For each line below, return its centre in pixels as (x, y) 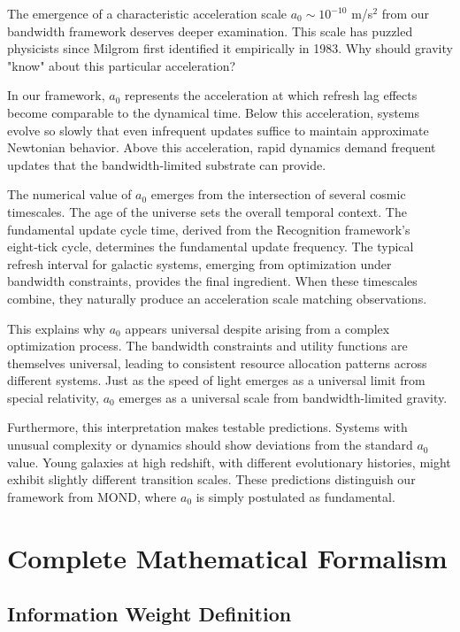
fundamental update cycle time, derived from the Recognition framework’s (209, 229)
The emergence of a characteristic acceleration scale (147, 13)
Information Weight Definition (149, 614)
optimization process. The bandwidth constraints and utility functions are (207, 346)
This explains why (56, 328)
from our (406, 13)
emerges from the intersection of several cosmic (278, 194)
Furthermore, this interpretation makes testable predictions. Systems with (207, 427)
